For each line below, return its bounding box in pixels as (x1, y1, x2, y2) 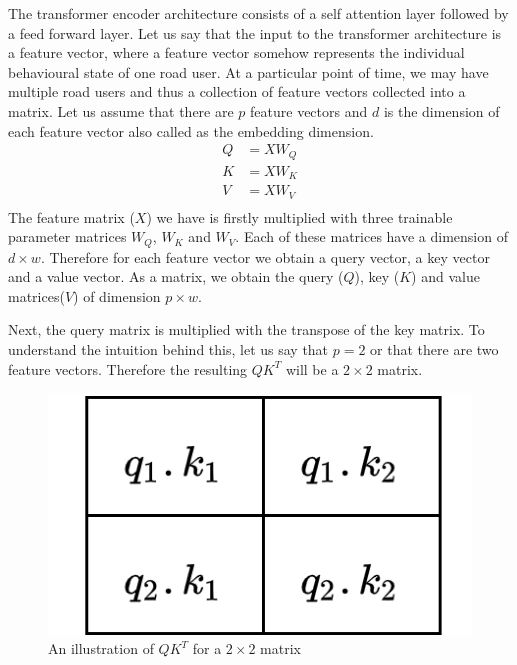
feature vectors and (250, 100, 368, 121)
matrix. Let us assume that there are (8, 100, 234, 121)
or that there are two (370, 339, 499, 360)
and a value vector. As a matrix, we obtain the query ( (8, 266, 344, 287)
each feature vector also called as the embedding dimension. (8, 120, 374, 141)
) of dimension (73, 285, 161, 306)
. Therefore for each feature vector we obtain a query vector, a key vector (40, 246, 490, 267)
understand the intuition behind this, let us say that (8, 339, 329, 360)
